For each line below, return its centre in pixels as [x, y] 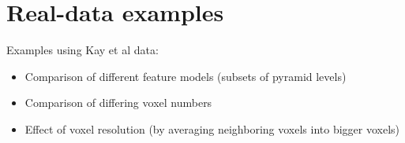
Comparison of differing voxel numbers [118, 103]
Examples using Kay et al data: [82, 50]
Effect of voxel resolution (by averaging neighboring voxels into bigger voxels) [212, 128]
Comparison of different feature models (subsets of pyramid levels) [186, 76]
